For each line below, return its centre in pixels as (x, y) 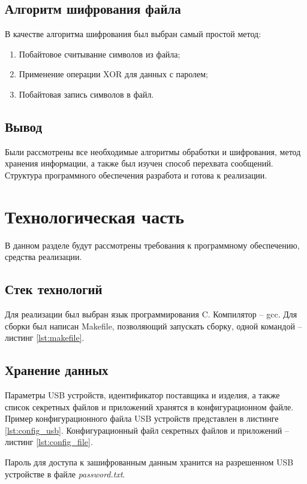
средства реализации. (43, 257)
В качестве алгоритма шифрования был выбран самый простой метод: (133, 34)
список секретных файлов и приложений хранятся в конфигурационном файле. (149, 406)
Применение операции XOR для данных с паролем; (114, 74)
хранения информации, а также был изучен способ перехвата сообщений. (139, 163)
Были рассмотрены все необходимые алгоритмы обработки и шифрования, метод (153, 151)
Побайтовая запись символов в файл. (86, 94)
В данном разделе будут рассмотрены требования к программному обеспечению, (152, 245)
